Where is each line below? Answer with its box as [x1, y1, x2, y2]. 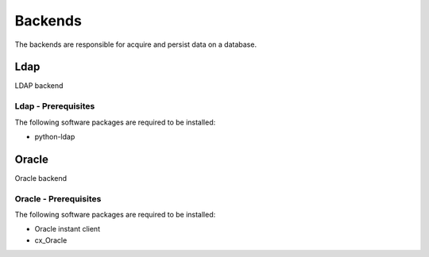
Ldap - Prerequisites [14, 101, 95, 112]
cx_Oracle [34, 235, 68, 245]
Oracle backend [14, 173, 68, 182]
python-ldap [34, 132, 75, 141]
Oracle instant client [34, 224, 101, 234]
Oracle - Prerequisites [14, 193, 102, 204]
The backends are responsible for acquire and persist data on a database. [14, 40, 257, 49]
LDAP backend [14, 81, 64, 90]
